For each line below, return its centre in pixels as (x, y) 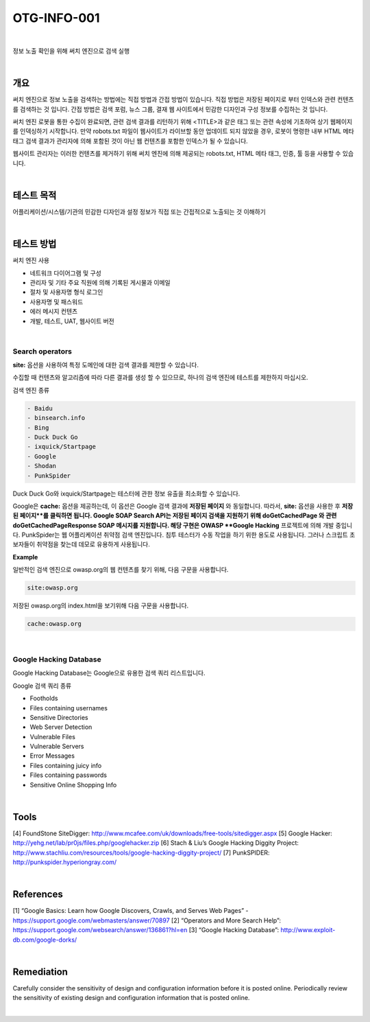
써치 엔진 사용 (31, 260)
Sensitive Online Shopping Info (73, 785)
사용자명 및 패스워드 (57, 301)
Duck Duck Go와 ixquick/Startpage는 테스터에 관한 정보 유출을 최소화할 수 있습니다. (126, 493)
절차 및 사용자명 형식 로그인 (66, 292)
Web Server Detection (61, 727)
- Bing (38, 428)
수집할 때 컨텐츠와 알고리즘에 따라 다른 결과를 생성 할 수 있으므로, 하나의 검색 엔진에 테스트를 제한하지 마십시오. (160, 378)
